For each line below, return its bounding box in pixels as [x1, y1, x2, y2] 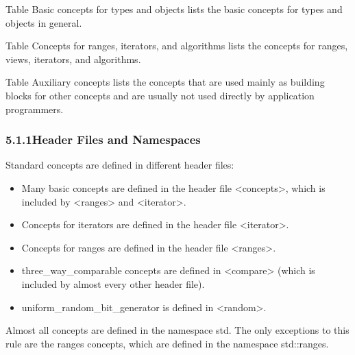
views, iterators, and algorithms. [5, 51, 141, 66]
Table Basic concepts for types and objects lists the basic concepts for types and [5, 2, 343, 16]
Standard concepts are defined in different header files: [5, 158, 234, 172]
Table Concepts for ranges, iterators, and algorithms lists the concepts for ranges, [5, 38, 348, 53]
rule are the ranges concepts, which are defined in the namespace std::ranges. [5, 336, 329, 350]
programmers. [5, 101, 64, 116]
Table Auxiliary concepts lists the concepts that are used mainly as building [5, 75, 325, 89]
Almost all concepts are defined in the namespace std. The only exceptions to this [5, 323, 350, 337]
